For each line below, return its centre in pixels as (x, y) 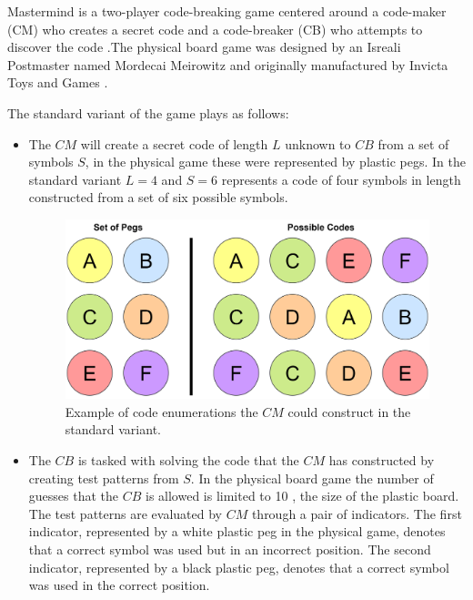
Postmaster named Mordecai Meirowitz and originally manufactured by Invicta (228, 64)
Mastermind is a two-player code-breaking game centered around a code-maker (227, 11)
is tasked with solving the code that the (188, 460)
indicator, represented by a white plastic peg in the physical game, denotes (237, 531)
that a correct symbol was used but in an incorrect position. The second (230, 549)
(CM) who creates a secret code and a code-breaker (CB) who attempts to (215, 29)
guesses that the (74, 496)
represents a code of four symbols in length (341, 179)
